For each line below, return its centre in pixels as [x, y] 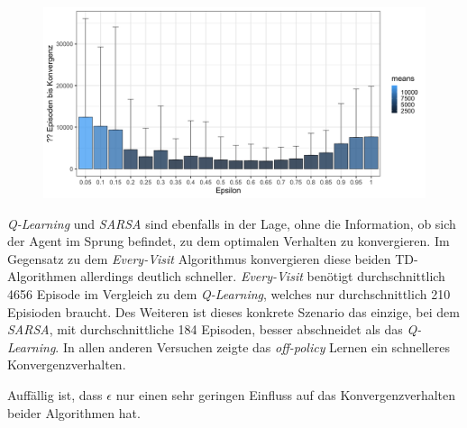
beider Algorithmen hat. [74, 412]
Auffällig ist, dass [55, 394]
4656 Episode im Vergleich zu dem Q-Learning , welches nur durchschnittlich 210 [229, 293]
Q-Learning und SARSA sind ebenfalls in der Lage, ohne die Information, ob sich [232, 223]
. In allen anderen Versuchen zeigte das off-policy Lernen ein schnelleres [252, 346]
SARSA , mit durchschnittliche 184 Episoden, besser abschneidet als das [205, 329]
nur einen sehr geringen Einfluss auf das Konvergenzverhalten [286, 394]
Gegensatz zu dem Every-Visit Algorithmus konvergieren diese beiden [199, 258]
